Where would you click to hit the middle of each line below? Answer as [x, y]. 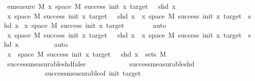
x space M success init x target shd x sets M [86, 53]
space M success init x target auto [99, 25]
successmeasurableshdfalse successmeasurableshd [101, 63]
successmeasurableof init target [93, 73]
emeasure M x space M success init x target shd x [91, 6]
